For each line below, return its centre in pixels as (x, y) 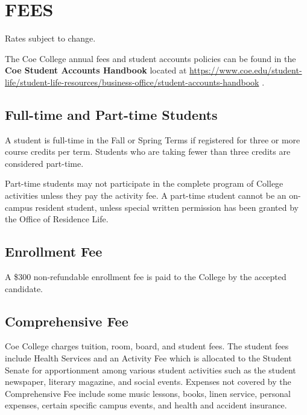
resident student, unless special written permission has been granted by (167, 207)
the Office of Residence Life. (57, 219)
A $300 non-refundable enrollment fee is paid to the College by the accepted (146, 277)
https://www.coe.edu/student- (246, 70)
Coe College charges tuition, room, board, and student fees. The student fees (147, 346)
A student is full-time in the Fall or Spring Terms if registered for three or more (153, 139)
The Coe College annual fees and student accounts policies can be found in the (150, 58)
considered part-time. (44, 163)
